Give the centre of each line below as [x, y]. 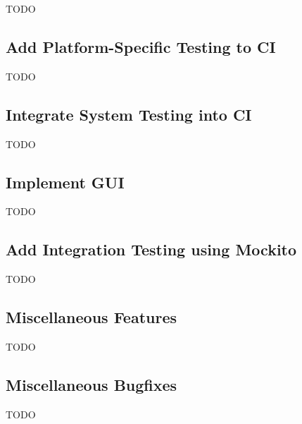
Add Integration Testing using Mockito [151, 249]
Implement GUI [65, 182]
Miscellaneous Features [92, 317]
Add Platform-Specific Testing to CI [141, 46]
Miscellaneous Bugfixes [92, 384]
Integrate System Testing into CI [129, 114]
